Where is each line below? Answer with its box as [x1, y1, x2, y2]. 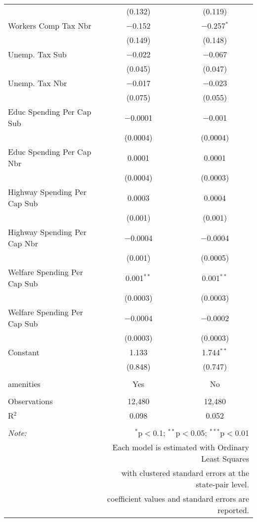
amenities [8, 378, 41, 389]
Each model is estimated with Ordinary [112, 441, 249, 453]
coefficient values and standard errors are [107, 493, 249, 504]
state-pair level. [196, 478, 249, 490]
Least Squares [201, 453, 249, 464]
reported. [217, 504, 249, 516]
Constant [8, 346, 40, 358]
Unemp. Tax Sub [8, 48, 67, 60]
